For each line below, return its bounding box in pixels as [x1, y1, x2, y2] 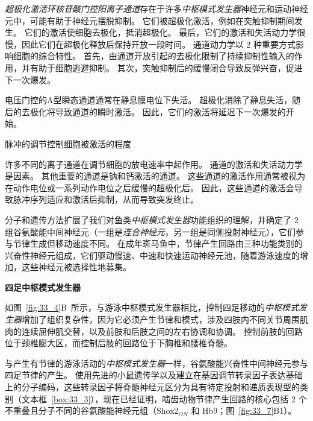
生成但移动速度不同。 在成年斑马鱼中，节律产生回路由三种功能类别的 [29, 237, 303, 250]
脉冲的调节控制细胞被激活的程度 [5, 137, 131, 150]
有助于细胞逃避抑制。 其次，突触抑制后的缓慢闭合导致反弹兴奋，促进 [29, 61, 303, 74]
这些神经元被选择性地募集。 [21, 261, 131, 273]
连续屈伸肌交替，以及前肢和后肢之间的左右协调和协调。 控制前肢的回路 [21, 324, 303, 337]
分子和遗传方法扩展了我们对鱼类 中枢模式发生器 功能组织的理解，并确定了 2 [5, 213, 299, 226]
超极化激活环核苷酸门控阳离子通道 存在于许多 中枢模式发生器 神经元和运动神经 [5, 2, 308, 14]
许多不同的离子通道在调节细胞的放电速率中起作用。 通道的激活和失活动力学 [5, 157, 303, 170]
